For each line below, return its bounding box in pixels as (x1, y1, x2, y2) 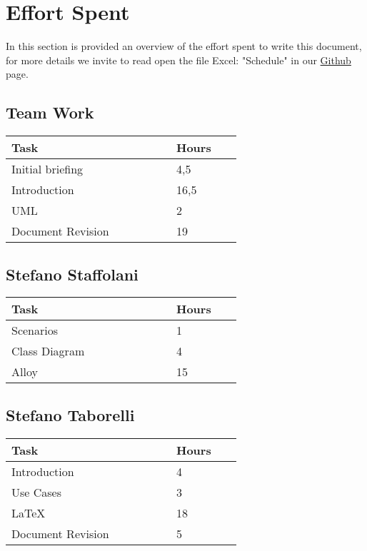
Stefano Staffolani (6, 263, 139, 285)
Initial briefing (11, 161, 84, 178)
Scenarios (11, 322, 59, 339)
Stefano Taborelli (6, 403, 135, 425)
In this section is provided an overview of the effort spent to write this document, (6, 39, 362, 54)
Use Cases (11, 483, 62, 500)
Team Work (6, 101, 94, 123)
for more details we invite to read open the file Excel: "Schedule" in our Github (6, 52, 351, 67)
